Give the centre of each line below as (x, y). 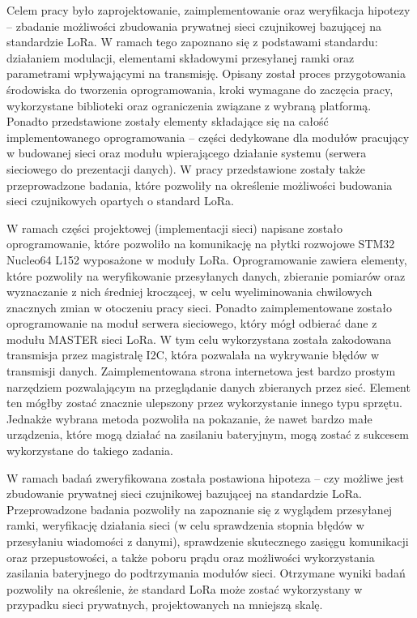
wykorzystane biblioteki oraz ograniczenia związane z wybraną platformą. (189, 105)
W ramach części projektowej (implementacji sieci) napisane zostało (174, 227)
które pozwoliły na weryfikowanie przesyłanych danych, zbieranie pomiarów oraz (206, 275)
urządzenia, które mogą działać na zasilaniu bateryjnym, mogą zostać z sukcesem (208, 434)
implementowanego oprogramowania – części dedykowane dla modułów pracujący (208, 137)
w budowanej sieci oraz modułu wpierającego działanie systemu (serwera (187, 153)
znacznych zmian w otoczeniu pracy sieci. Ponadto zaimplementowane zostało (199, 307)
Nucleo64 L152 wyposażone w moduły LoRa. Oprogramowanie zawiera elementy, (207, 259)
